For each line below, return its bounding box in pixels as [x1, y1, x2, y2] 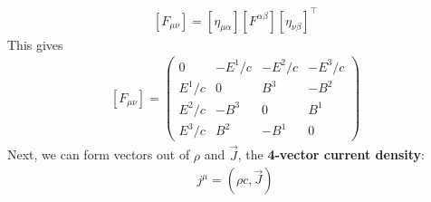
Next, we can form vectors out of [7, 145, 190, 164]
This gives [7, 34, 63, 53]
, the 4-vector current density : [237, 145, 425, 164]
